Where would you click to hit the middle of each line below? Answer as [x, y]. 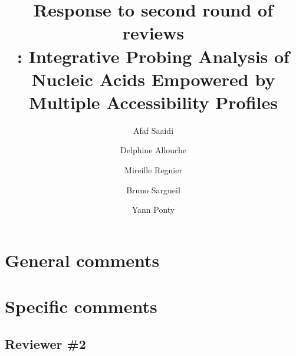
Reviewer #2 [45, 343]
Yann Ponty [153, 210]
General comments [82, 260]
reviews [153, 33]
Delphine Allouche [153, 150]
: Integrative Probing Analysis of [153, 56]
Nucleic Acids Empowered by [153, 79]
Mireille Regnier [153, 170]
